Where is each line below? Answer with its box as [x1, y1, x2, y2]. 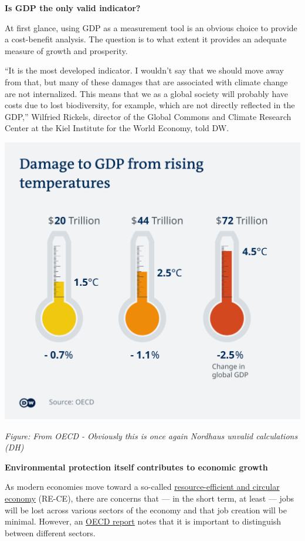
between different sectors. [5, 526, 96, 539]
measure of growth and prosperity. [5, 44, 128, 56]
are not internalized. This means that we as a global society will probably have [5, 87, 289, 99]
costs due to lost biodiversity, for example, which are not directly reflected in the [5, 99, 295, 111]
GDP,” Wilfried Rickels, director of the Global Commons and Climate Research [5, 110, 292, 122]
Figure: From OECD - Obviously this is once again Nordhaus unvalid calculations [5, 429, 298, 442]
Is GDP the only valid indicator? [5, 2, 141, 14]
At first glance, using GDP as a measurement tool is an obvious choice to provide [5, 21, 297, 34]
